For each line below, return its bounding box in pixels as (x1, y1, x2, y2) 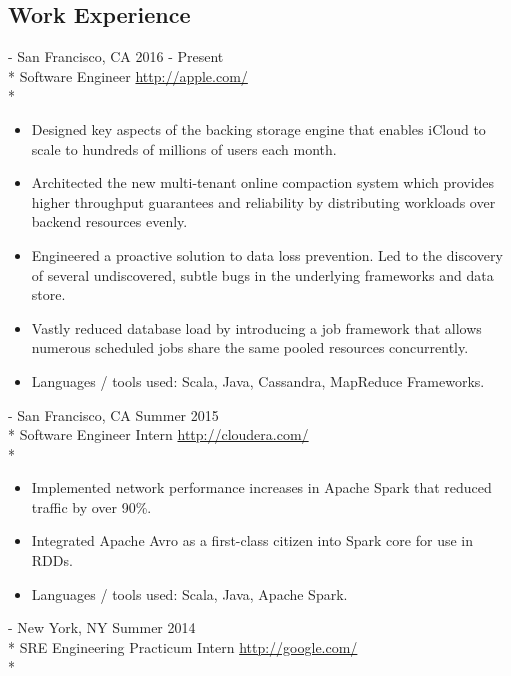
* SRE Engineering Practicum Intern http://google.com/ (8, 636, 358, 657)
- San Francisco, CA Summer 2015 (8, 404, 219, 425)
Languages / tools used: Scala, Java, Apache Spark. (31, 583, 348, 604)
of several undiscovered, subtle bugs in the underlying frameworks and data (31, 264, 494, 285)
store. (31, 284, 66, 305)
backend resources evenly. (31, 211, 188, 232)
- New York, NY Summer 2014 (8, 617, 196, 638)
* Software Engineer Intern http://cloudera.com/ (8, 424, 309, 445)
